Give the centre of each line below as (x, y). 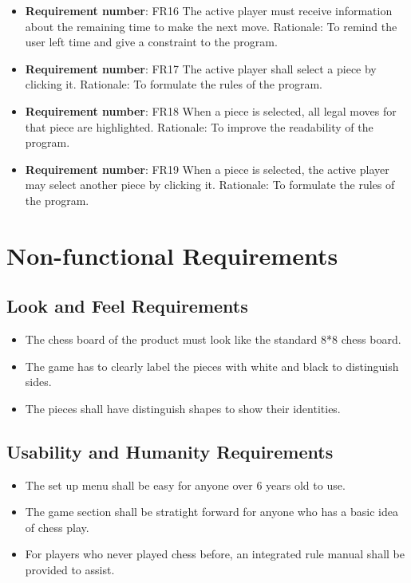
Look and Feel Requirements (127, 306)
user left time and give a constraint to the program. (151, 42)
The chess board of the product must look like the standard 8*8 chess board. (213, 339)
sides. (38, 382)
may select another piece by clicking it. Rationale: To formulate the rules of (210, 185)
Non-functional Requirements (172, 255)
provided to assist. (70, 570)
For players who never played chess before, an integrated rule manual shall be (215, 554)
